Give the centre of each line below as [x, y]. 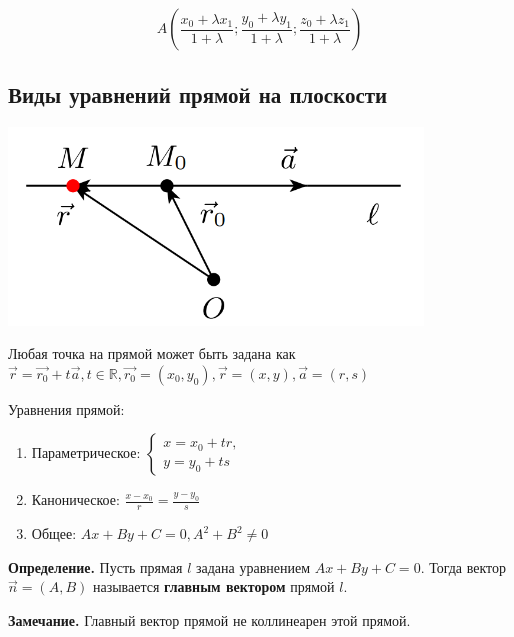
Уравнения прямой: [66, 408]
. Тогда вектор [463, 566]
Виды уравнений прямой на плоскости [198, 94]
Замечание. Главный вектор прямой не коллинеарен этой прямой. [209, 620]
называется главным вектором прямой [213, 586]
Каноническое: [75, 499]
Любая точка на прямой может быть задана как [152, 353]
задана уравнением [253, 566]
